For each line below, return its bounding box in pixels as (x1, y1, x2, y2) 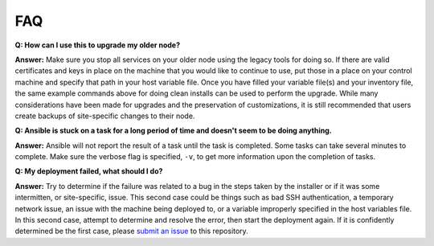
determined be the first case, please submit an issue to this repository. (14, 226, 248, 236)
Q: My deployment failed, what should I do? (14, 166, 163, 176)
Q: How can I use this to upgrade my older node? (14, 40, 181, 50)
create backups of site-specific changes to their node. (14, 111, 195, 121)
